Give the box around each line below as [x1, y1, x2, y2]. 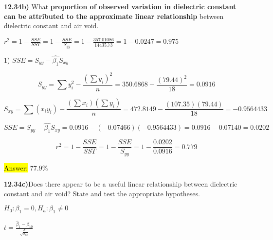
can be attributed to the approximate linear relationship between [4, 11, 224, 21]
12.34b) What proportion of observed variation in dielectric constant [4, 1, 237, 11]
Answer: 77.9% [4, 162, 48, 172]
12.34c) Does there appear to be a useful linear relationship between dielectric [4, 179, 237, 189]
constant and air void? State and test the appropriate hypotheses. [4, 188, 200, 198]
